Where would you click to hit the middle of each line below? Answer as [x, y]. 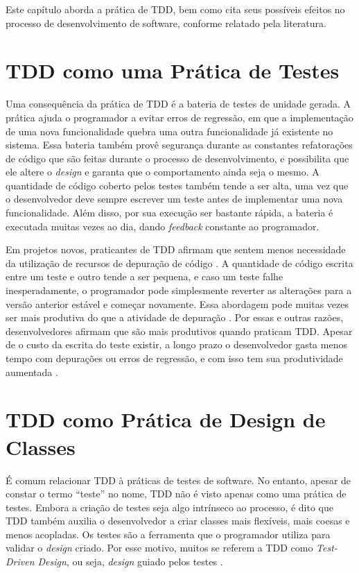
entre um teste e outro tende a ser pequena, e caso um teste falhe [145, 276]
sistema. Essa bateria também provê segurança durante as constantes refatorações [179, 145]
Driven [20, 562]
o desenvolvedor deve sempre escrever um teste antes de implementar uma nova [174, 199]
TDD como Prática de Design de [166, 419]
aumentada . [32, 371]
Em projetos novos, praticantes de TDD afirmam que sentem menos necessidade [176, 249]
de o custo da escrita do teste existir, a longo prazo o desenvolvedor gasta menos [176, 344]
